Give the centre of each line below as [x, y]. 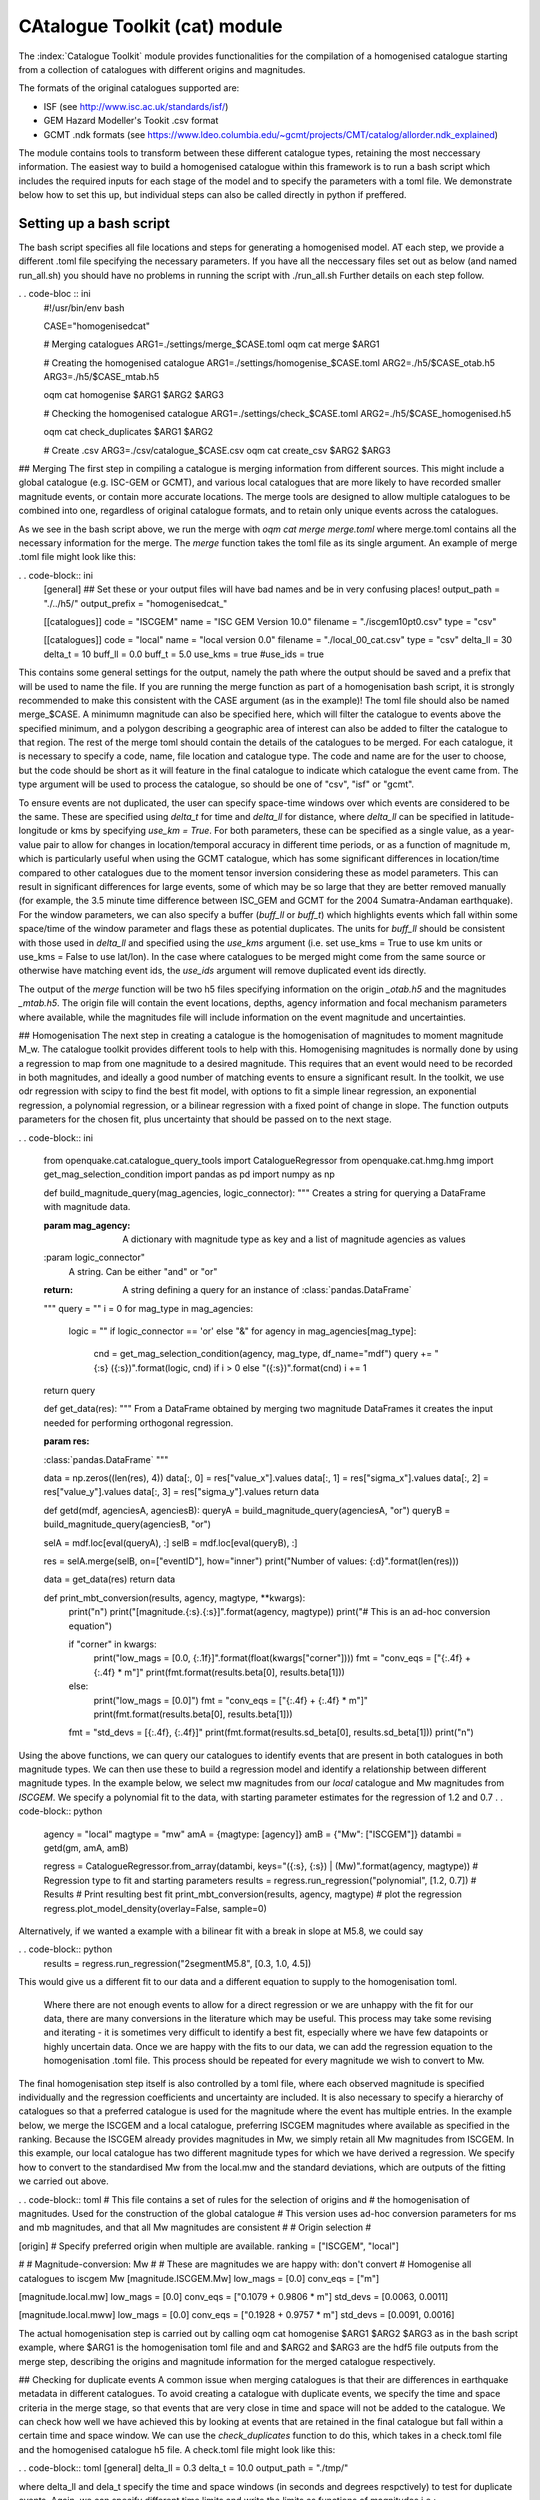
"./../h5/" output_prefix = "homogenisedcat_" [135, 603]
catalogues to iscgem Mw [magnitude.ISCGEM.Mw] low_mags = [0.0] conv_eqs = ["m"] [199, 2278]
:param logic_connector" [94, 1257]
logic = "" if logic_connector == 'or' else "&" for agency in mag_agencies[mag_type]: [242, 1331]
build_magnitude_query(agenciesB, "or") [127, 1524]
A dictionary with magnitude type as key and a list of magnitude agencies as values [294, 1239]
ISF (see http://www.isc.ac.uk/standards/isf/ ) [136, 106]
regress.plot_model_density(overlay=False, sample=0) [155, 1908]
